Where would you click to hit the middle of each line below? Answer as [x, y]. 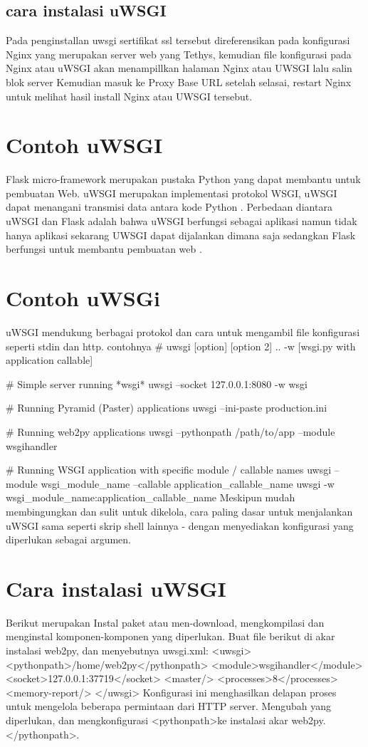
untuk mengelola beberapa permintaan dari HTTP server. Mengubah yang [169, 706]
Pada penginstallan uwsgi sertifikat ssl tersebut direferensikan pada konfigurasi [178, 40]
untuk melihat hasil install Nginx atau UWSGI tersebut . [129, 96]
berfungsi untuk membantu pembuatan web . [104, 249]
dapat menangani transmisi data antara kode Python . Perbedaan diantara [169, 207]
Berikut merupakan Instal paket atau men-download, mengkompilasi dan [165, 622]
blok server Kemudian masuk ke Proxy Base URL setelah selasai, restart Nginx [179, 82]
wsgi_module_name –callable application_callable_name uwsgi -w [188, 483]
